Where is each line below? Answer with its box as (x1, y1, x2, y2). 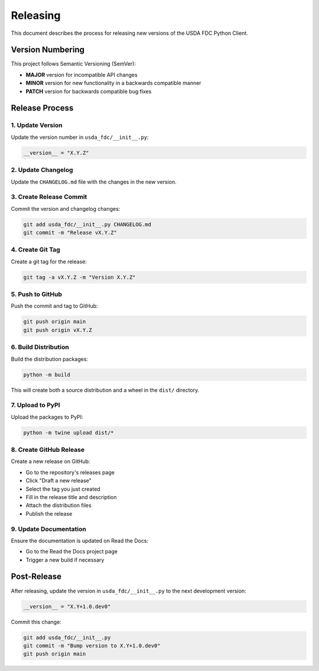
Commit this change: (11, 618, 61, 626)
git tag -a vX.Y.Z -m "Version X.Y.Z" (23, 273, 136, 281)
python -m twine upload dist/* (23, 429, 115, 436)
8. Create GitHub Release (11, 446, 85, 454)
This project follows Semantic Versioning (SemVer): (11, 60, 136, 67)
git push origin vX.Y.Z (23, 327, 93, 333)
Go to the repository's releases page (25, 468, 115, 475)
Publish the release (25, 510, 73, 517)
